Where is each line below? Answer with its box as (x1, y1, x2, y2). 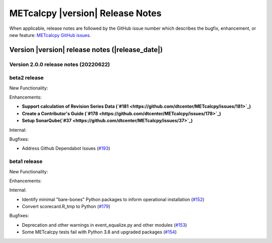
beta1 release (9, 158, 43, 165)
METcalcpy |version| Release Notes (9, 8, 162, 19)
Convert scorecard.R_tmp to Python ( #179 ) (22, 204, 111, 210)
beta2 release (9, 74, 44, 81)
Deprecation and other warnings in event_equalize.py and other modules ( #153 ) (22, 222, 187, 228)
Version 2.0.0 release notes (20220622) (9, 61, 110, 68)
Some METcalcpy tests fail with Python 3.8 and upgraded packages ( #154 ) (22, 229, 177, 235)
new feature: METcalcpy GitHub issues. (9, 32, 91, 38)
